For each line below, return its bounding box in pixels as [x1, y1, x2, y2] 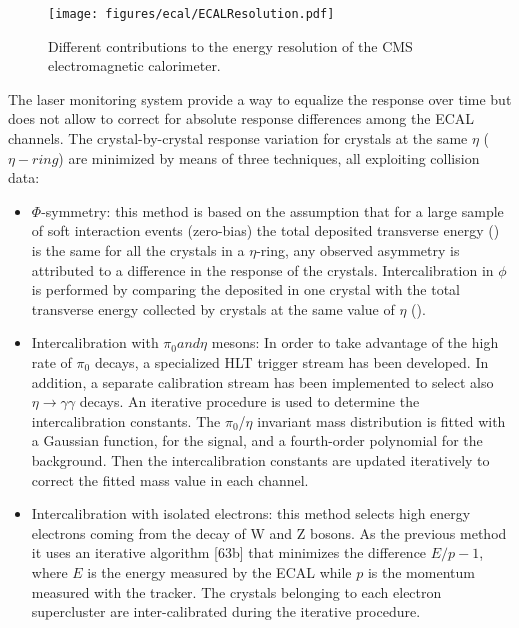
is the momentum [367, 561, 475, 582]
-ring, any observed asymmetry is [256, 240, 460, 260]
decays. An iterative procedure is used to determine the [79, 391, 420, 412]
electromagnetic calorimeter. [48, 55, 221, 76]
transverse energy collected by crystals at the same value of [31, 298, 395, 319]
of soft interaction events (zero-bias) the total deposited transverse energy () [31, 220, 500, 241]
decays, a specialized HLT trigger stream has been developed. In [94, 351, 489, 372]
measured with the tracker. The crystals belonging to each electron [31, 581, 442, 602]
